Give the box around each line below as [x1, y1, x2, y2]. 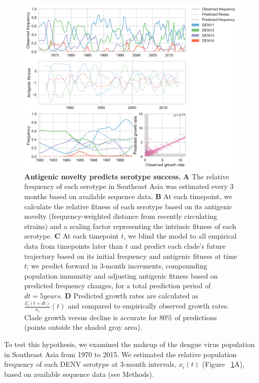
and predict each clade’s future [130, 240, 226, 251]
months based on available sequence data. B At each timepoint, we [24, 190, 232, 201]
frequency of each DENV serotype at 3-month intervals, [4, 359, 177, 369]
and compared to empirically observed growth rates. [68, 300, 229, 311]
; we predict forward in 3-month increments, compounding [27, 260, 207, 271]
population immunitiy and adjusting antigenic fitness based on [24, 270, 218, 281]
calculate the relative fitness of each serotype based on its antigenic [24, 201, 233, 211]
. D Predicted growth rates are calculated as [60, 290, 198, 300]
